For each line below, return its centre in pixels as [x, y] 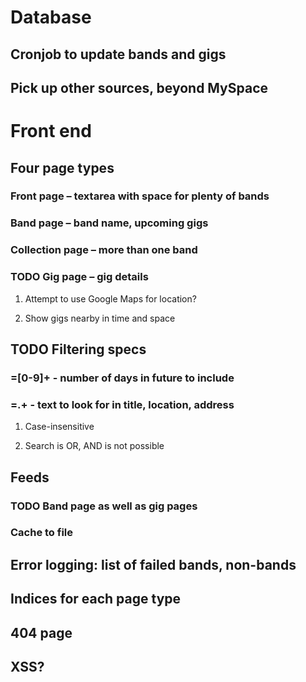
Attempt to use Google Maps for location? [110, 298]
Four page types [62, 167]
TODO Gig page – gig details [79, 277]
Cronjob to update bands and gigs [118, 54]
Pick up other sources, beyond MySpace [139, 87]
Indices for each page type [96, 599]
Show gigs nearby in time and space [100, 318]
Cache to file [42, 533]
